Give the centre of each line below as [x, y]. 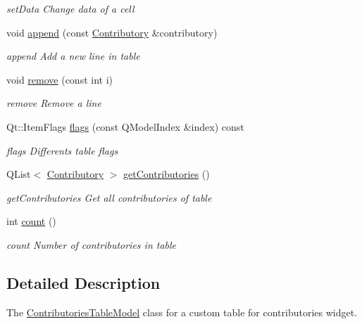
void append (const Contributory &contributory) [112, 32]
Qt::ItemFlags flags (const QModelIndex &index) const [125, 126]
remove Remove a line [54, 103]
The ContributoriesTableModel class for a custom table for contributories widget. [182, 312]
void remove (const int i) [60, 79]
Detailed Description [83, 282]
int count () [31, 221]
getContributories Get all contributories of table [109, 197]
